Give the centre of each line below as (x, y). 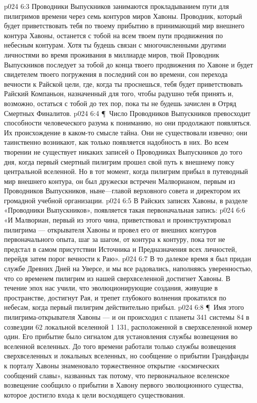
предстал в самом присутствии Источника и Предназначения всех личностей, (121, 249)
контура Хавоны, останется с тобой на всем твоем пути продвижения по (114, 35)
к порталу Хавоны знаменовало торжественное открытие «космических (112, 365)
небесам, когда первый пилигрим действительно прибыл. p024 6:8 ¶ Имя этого (124, 307)
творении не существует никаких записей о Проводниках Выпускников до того (123, 151)
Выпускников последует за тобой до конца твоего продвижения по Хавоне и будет (128, 64)
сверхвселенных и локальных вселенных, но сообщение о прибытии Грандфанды (127, 356)
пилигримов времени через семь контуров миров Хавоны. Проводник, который (123, 16)
